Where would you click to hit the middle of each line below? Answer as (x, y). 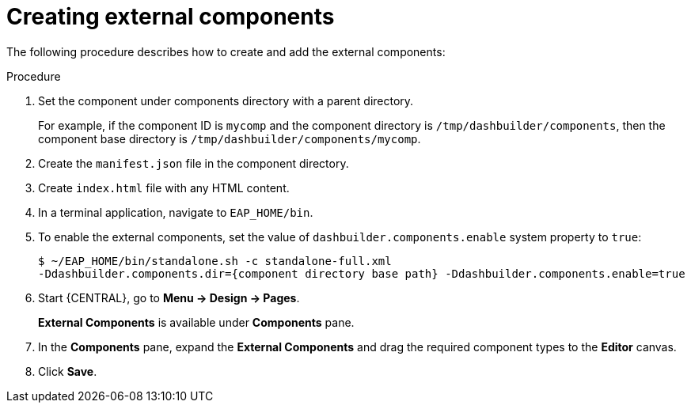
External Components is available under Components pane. (196, 322)
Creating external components (171, 17)
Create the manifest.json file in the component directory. (194, 163)
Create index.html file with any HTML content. (164, 187)
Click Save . (68, 371)
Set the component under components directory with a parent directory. (226, 100)
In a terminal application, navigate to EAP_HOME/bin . (176, 212)
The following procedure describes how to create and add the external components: (226, 51)
